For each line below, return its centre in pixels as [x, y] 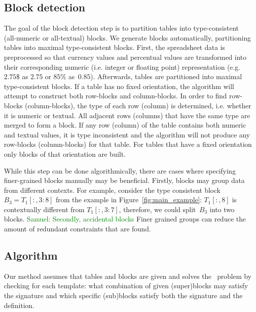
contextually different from [44, 209]
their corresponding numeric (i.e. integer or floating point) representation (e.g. [122, 67]
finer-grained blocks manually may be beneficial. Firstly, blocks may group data [124, 180]
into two [222, 209]
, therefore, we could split [158, 209]
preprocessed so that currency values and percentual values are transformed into [125, 57]
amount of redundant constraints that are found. [77, 229]
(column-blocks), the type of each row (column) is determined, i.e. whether [138, 105]
